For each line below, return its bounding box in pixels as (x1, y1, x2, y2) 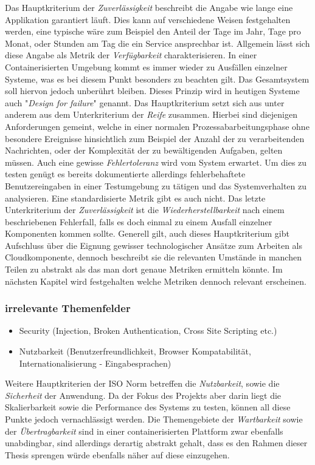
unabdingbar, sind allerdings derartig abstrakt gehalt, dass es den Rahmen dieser (5, 436, 308, 449)
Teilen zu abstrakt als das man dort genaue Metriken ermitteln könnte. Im (5, 263, 283, 276)
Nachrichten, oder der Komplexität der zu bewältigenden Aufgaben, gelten (5, 144, 283, 157)
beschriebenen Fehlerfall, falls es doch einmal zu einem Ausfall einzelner (5, 215, 272, 228)
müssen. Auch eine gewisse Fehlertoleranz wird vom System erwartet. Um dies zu (5, 155, 307, 168)
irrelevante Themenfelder (5, 300, 131, 316)
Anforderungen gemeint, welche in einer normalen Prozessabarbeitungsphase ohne (5, 120, 310, 132)
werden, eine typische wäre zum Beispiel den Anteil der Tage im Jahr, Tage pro (5, 25, 301, 38)
